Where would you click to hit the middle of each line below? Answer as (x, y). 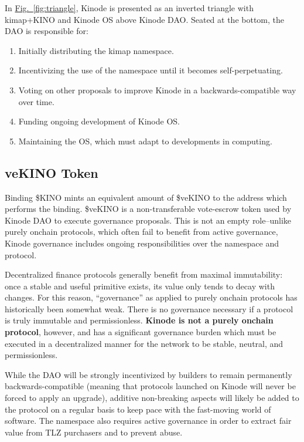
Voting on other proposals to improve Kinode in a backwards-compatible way (157, 90)
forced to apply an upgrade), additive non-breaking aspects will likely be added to (152, 398)
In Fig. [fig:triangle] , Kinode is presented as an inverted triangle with (129, 8)
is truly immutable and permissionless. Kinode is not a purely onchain (139, 320)
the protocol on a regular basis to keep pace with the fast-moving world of (138, 409)
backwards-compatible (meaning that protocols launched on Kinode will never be (150, 386)
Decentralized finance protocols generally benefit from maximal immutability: (144, 274)
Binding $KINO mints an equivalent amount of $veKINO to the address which (146, 197)
